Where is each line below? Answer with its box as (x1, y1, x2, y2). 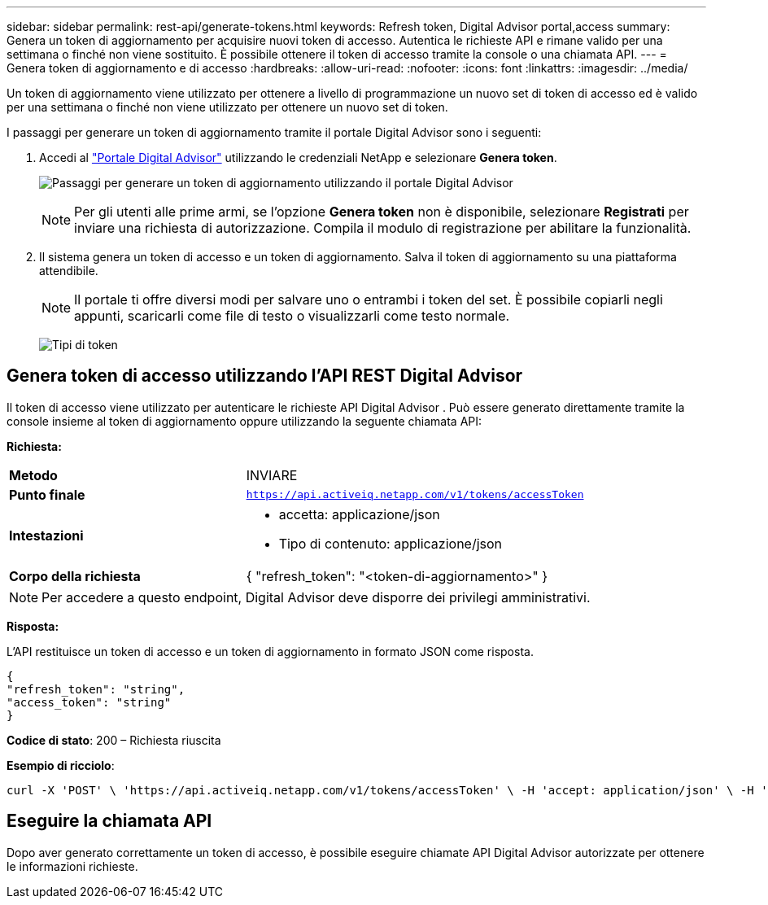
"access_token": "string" (7, 695, 172, 709)
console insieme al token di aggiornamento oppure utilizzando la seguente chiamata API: (7, 413, 482, 428)
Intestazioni (9, 527, 84, 544)
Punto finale (9, 486, 85, 503)
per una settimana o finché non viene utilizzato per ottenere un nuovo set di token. (7, 100, 448, 114)
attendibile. (39, 264, 98, 278)
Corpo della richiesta (9, 567, 141, 584)
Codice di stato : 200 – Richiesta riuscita (7, 732, 221, 747)
